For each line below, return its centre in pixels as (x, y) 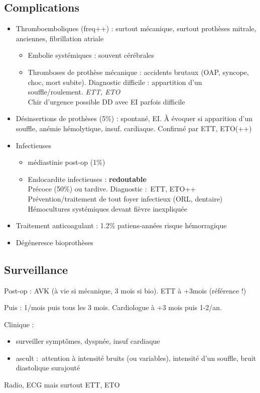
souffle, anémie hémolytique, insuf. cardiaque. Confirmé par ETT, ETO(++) (134, 128)
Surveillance (36, 269)
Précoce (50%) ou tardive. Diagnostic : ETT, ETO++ (112, 189)
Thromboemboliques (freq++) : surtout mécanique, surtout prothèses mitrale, (136, 28)
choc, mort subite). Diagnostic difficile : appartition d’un (115, 82)
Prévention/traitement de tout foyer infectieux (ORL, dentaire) (125, 198)
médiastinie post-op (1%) (67, 162)
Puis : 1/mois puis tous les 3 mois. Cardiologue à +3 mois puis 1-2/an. (113, 307)
